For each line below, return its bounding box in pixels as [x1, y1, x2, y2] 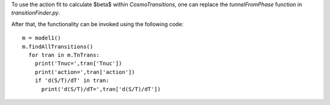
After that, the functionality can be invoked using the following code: [11, 20, 184, 27]
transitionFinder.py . [11, 9, 61, 16]
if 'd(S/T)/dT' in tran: [34, 77, 109, 84]
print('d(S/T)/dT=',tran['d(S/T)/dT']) [41, 86, 161, 92]
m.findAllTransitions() [22, 43, 94, 50]
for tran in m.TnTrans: [28, 52, 100, 58]
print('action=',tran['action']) [34, 69, 136, 75]
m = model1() [22, 35, 61, 42]
